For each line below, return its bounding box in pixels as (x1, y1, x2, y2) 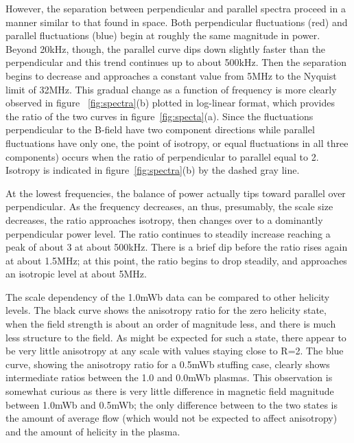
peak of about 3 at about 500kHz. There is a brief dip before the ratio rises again (5, 240, 348, 254)
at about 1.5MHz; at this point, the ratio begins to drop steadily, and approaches (5, 253, 347, 267)
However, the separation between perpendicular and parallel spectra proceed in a (5, 1, 346, 15)
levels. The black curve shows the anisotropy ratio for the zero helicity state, (5, 303, 327, 317)
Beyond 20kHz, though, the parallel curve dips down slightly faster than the (5, 41, 326, 56)
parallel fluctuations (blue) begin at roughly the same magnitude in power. (5, 28, 320, 43)
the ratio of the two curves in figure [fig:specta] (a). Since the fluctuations (5, 109, 314, 123)
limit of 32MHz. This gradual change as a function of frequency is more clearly (5, 82, 337, 96)
